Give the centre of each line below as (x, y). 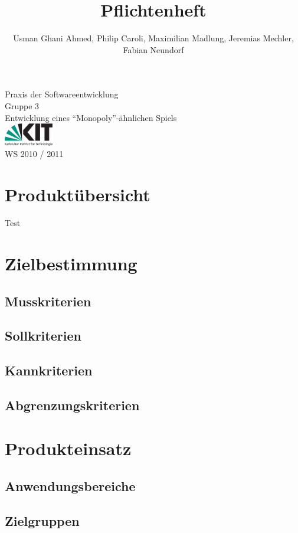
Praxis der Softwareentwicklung (62, 94)
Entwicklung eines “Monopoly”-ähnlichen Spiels (91, 117)
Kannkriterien (49, 370)
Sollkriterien (43, 336)
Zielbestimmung (71, 263)
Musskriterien (48, 301)
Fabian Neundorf (153, 49)
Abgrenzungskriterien (72, 405)
